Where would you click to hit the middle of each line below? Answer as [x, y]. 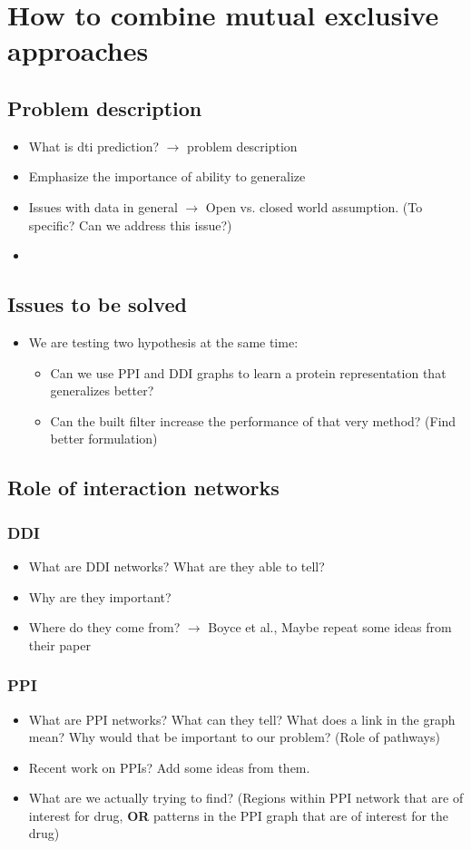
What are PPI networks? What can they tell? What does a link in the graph [242, 719]
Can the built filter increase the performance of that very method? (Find [253, 420]
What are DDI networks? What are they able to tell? [177, 566]
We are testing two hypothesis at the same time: [163, 342]
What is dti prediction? [94, 146]
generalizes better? [102, 390]
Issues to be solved [97, 304]
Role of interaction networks [143, 488]
